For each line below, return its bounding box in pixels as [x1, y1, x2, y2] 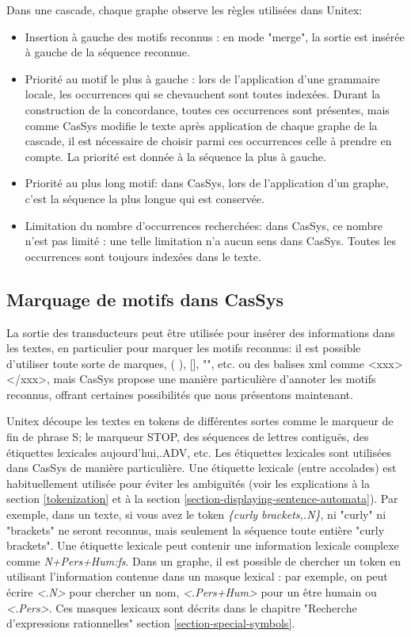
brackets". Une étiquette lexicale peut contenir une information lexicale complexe [6, 537, 399, 554]
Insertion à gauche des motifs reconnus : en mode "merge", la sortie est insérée [25, 28, 405, 44]
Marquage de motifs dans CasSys [6, 286, 284, 311]
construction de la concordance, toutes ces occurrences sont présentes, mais [25, 101, 390, 117]
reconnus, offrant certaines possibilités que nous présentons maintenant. [6, 386, 353, 402]
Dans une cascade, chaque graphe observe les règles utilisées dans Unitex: [6, 2, 363, 17]
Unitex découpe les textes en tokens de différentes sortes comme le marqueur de [6, 413, 394, 429]
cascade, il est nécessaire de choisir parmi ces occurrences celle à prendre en [25, 132, 392, 149]
